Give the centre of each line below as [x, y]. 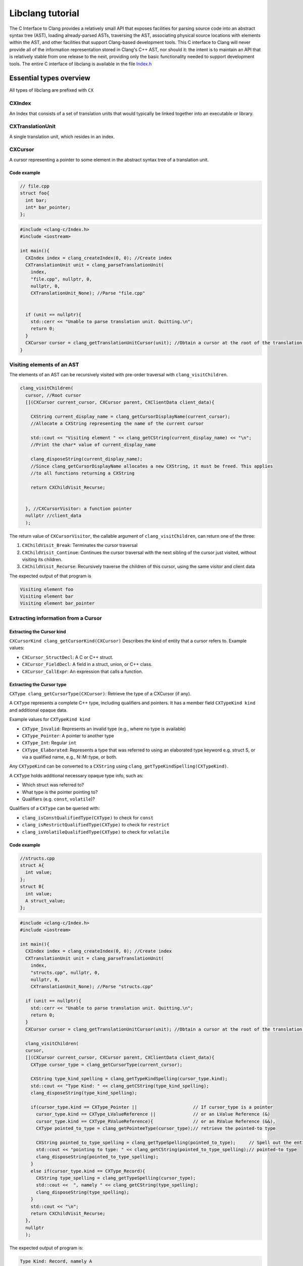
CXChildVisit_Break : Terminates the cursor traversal [80, 545]
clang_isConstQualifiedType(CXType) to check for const [88, 817]
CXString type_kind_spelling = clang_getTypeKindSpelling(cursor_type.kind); [129, 1079]
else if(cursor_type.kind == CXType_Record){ [88, 1171]
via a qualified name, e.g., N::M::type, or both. [70, 757]
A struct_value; [45, 901]
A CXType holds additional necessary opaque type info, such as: [77, 775]
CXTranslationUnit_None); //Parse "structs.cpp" [92, 987]
